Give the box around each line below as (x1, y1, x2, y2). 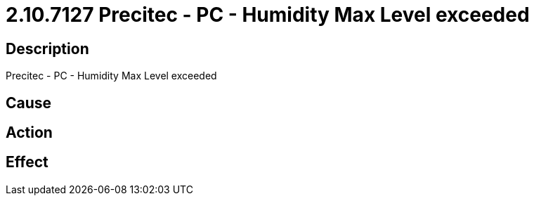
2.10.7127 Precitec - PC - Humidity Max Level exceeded (6, 3, 530, 27)
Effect (6, 153, 48, 171)
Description (6, 39, 89, 58)
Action (6, 124, 53, 142)
